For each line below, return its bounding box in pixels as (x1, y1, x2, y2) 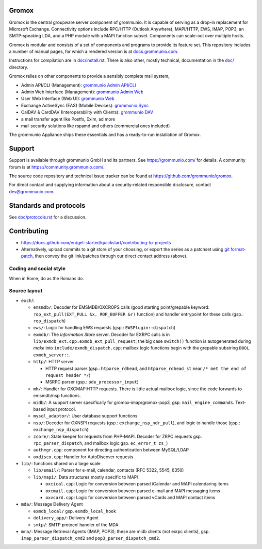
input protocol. (47, 406, 76, 412)
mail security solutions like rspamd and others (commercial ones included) (21, 123, 170, 129)
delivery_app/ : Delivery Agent (33, 515, 99, 521)
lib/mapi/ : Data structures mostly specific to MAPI (33, 474, 138, 480)
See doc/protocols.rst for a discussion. (9, 214, 87, 220)
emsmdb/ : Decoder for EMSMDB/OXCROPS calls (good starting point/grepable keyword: (33, 304, 210, 310)
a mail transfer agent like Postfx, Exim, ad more (21, 116, 115, 122)
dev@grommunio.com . (9, 188, 55, 194)
